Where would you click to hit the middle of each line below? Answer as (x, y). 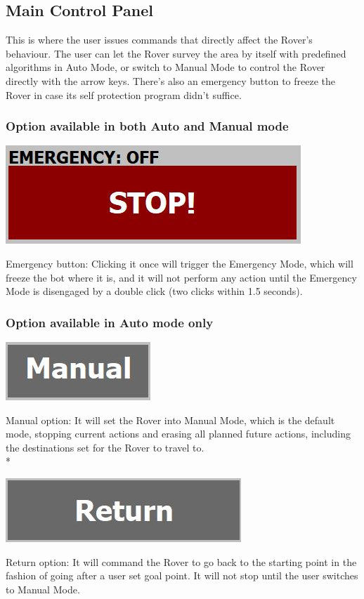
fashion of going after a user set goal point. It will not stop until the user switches (182, 575)
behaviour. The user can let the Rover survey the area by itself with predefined (176, 53)
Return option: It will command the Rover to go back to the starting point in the (181, 561)
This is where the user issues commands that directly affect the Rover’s (159, 40)
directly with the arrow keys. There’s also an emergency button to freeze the (171, 80)
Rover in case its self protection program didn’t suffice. (124, 94)
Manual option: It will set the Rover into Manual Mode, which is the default (170, 420)
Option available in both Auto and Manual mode (147, 126)
